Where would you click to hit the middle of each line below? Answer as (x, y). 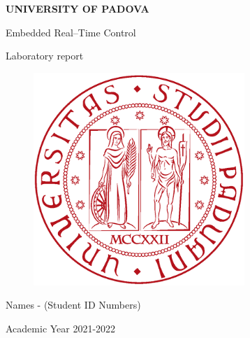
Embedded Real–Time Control (71, 32)
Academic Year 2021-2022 (61, 328)
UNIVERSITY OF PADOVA (78, 8)
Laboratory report (45, 56)
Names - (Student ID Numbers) (73, 305)
